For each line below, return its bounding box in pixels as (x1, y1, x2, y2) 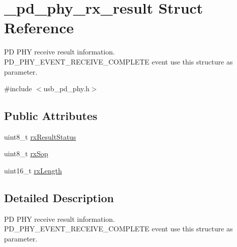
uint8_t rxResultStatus (4, 131, 76, 142)
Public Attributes (4, 108, 98, 124)
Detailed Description (4, 190, 114, 206)
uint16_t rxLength (4, 165, 62, 176)
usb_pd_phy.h (43, 83, 90, 94)
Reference (4, 17, 74, 38)
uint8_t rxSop (4, 148, 48, 159)
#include (4, 83, 32, 94)
